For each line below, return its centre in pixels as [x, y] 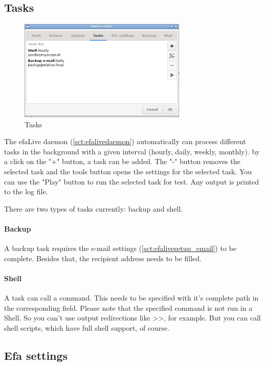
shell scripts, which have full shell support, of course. [87, 328]
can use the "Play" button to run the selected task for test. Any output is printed [132, 181]
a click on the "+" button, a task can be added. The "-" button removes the [122, 161]
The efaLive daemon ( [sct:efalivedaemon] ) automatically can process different [125, 141]
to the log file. [26, 191]
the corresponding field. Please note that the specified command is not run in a [128, 307]
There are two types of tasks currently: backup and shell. [94, 208]
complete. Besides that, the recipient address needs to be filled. [103, 258]
